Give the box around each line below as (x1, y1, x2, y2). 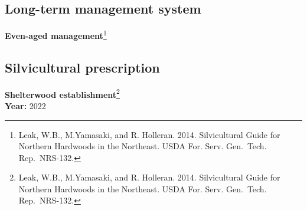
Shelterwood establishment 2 (5, 86, 120, 100)
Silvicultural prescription (5, 58, 160, 76)
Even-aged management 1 (5, 28, 107, 41)
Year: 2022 (5, 99, 46, 111)
